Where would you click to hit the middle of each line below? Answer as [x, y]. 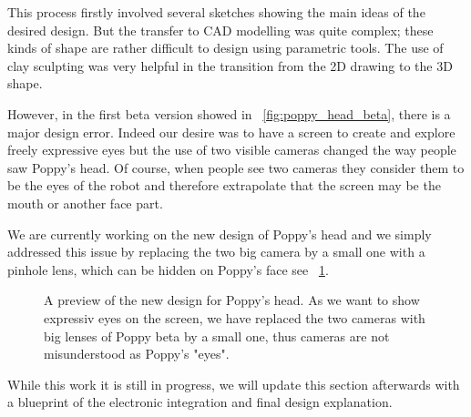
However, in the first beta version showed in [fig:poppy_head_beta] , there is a [229, 113]
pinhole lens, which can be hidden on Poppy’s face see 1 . [168, 269]
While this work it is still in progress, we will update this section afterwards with [234, 384]
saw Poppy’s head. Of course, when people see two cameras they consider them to [236, 167]
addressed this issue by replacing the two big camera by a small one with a [216, 252]
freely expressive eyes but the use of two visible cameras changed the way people [232, 150]
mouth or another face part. [85, 203]
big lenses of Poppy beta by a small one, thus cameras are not [217, 336]
